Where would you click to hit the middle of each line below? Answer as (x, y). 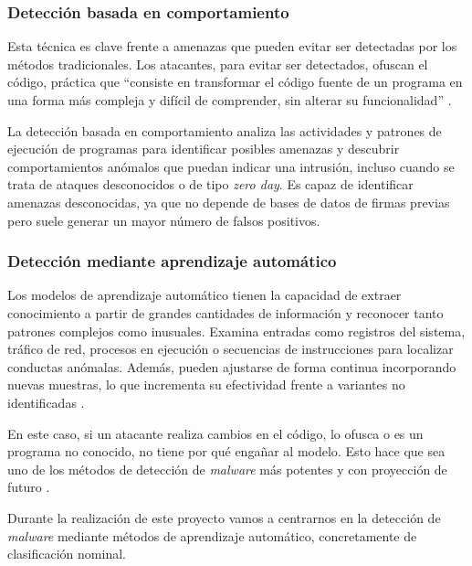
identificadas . (46, 402)
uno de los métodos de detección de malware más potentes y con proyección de (227, 469)
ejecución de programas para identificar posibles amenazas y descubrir (204, 149)
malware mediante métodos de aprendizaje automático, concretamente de (212, 535)
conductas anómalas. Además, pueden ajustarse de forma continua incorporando (232, 366)
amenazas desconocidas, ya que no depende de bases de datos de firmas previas (229, 202)
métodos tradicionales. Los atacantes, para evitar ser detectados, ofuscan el (218, 64)
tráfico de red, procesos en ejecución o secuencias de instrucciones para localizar (231, 349)
